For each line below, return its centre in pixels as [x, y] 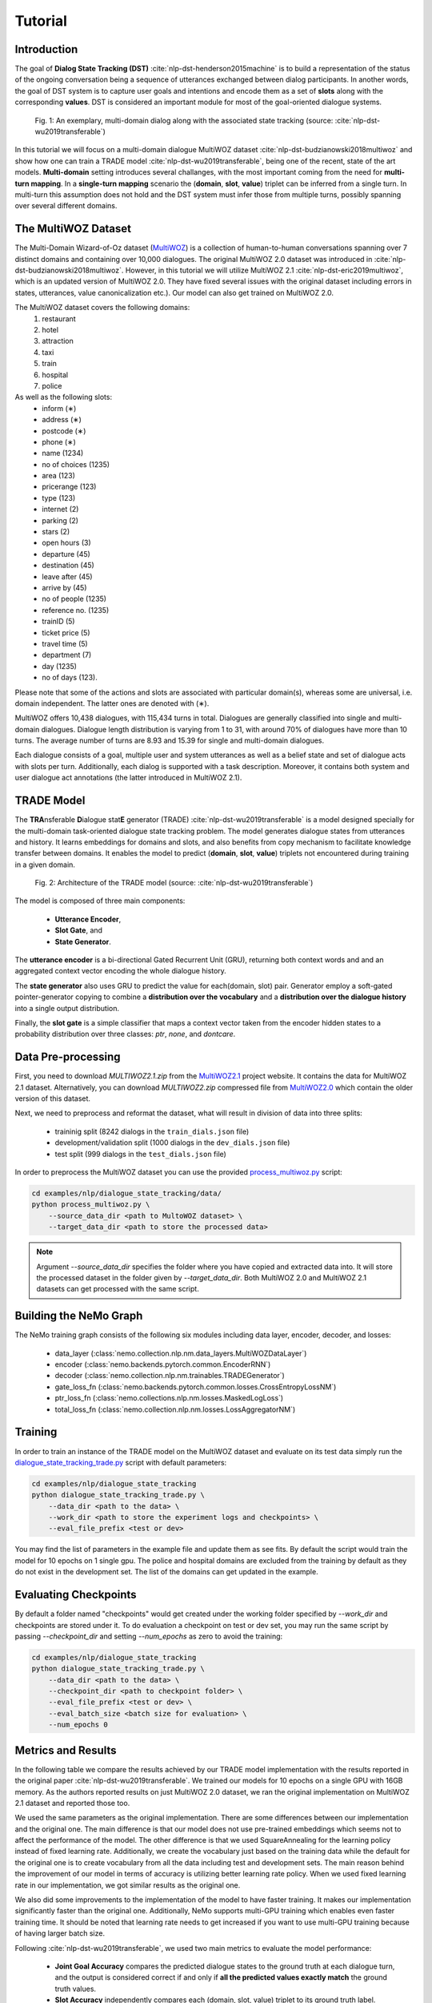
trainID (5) [58, 622]
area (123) [59, 476]
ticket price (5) [66, 632]
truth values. [75, 1989]
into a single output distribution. [67, 1008]
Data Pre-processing [68, 1057]
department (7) [67, 655]
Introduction [46, 49]
